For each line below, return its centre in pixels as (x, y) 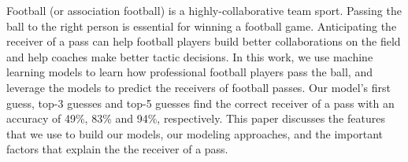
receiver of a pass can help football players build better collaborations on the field (204, 41)
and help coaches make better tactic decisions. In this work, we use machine (190, 56)
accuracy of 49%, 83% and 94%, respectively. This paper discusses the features (196, 118)
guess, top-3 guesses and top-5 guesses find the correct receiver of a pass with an (200, 103)
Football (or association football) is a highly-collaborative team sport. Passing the (204, 10)
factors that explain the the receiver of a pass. (117, 149)
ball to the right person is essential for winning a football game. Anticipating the (202, 26)
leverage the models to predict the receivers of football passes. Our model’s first (199, 87)
